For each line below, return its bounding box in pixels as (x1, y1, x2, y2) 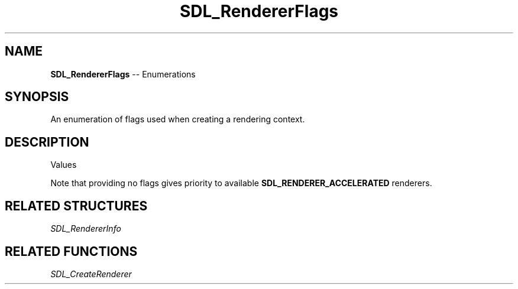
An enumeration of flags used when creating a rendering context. (50, 114, 305, 125)
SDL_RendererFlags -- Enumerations (50, 69, 196, 79)
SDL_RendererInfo (50, 223, 121, 234)
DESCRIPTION (5, 134, 89, 150)
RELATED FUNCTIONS (5, 243, 138, 259)
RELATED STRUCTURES (5, 198, 148, 213)
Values (50, 160, 77, 170)
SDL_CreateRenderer (50, 268, 132, 279)
